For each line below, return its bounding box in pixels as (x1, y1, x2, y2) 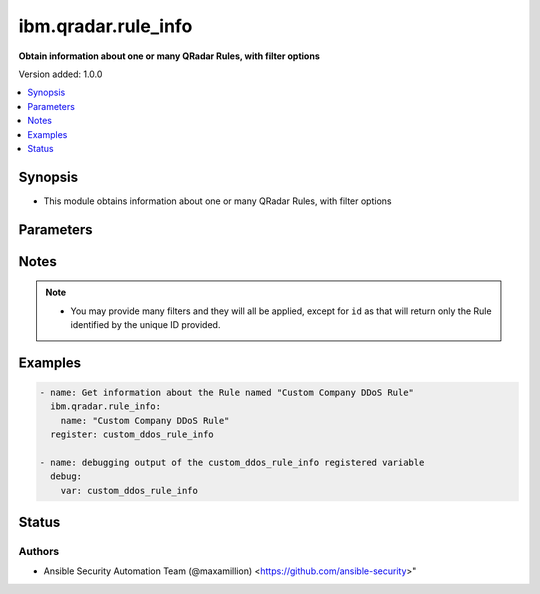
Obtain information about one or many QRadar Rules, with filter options (18, 50, 320, 62)
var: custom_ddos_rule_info (60, 485, 199, 496)
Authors (18, 545, 60, 559)
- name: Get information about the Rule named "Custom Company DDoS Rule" (39, 387, 415, 398)
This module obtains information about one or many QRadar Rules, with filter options (43, 195, 392, 207)
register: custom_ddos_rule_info (50, 429, 214, 440)
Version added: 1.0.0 (18, 68, 103, 80)
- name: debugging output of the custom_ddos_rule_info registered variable (39, 456, 425, 468)
